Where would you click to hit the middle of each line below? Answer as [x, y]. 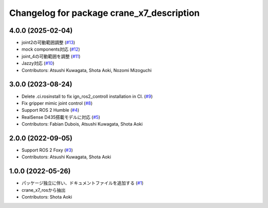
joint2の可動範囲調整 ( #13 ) [48, 43]
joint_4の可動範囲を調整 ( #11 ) [51, 56]
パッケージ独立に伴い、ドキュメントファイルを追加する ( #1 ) [83, 183]
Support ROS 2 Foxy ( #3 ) [47, 150]
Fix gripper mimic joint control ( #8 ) [57, 103]
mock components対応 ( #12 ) [51, 49]
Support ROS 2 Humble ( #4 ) [50, 110]
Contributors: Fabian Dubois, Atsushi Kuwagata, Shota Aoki [82, 124]
